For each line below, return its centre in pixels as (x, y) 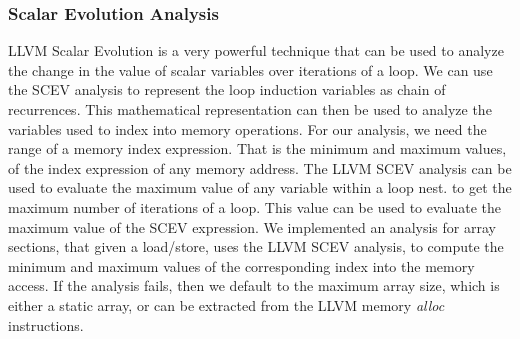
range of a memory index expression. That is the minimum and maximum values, (257, 148)
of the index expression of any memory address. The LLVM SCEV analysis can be (260, 167)
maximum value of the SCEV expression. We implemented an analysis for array (252, 226)
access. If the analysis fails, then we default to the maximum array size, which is (254, 285)
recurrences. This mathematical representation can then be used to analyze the (250, 109)
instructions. (46, 324)
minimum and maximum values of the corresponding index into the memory (241, 265)
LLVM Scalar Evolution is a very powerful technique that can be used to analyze (256, 50)
